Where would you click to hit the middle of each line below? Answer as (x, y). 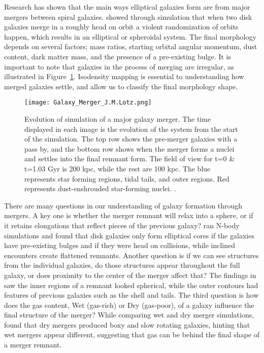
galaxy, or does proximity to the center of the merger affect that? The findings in (130, 275)
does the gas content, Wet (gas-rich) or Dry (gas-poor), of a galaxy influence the (129, 305)
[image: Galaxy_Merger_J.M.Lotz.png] (88, 103)
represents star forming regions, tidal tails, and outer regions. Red (127, 178)
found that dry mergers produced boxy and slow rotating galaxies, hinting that (127, 324)
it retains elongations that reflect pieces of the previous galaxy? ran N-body (122, 225)
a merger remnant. (33, 345)
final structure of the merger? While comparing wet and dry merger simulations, (129, 315)
